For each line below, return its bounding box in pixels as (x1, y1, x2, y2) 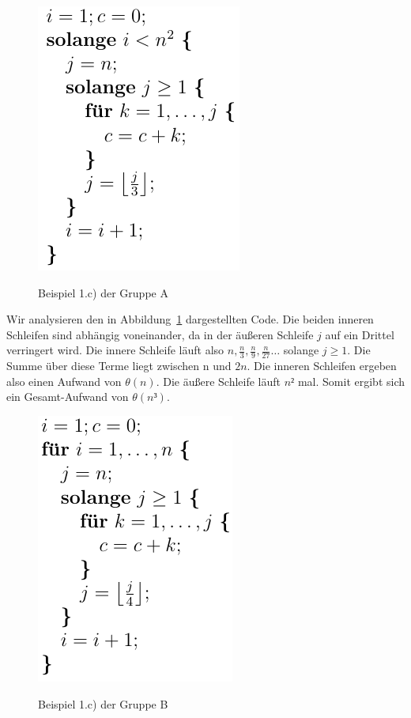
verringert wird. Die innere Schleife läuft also (6, 342, 224, 358)
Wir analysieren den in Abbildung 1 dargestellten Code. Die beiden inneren (6, 311, 374, 327)
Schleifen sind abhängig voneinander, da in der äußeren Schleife (6, 326, 314, 342)
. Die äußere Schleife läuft (156, 372, 281, 389)
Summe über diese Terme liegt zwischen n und (6, 357, 232, 374)
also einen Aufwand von (6, 372, 122, 389)
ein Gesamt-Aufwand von (6, 388, 129, 405)
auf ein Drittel (325, 326, 394, 342)
